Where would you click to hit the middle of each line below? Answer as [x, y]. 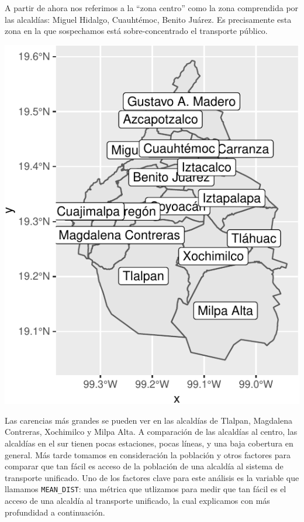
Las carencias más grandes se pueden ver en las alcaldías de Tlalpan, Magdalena [148, 420]
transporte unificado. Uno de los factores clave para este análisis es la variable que [152, 477]
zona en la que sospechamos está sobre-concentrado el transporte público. [136, 31]
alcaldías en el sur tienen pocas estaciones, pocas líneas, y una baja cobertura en [149, 443]
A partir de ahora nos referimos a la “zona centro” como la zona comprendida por [152, 8]
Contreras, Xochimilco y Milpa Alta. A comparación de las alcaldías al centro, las [151, 432]
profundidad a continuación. [55, 512]
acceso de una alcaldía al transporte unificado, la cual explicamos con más [137, 501]
